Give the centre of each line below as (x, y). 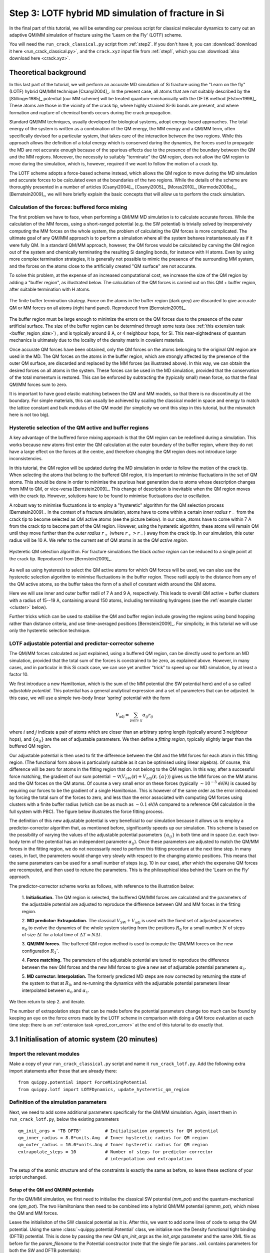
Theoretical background (48, 72)
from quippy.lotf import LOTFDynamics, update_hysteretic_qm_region (104, 1089)
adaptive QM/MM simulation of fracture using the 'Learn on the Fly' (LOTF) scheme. (96, 35)
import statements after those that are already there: (63, 1071)
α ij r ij (148, 715)
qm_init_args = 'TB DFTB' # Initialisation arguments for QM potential (118, 1131)
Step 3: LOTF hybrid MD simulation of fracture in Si (117, 13)
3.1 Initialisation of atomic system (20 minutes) (83, 1039)
